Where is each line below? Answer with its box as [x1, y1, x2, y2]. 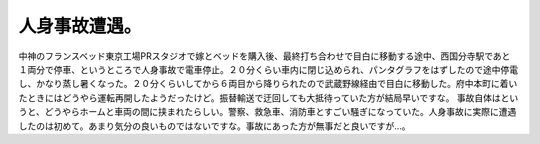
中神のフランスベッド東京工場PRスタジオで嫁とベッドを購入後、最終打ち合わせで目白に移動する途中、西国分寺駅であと [18, 50, 511, 62]
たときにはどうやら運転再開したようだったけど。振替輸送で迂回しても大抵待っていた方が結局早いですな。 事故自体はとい [18, 91, 519, 104]
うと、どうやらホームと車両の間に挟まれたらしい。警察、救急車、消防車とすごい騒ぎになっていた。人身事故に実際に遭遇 [18, 106, 517, 118]
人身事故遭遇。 [18, 15, 142, 37]
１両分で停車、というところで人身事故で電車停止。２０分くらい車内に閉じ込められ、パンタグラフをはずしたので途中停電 [18, 63, 519, 75]
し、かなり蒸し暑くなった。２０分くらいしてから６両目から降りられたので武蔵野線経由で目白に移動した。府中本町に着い [18, 78, 518, 90]
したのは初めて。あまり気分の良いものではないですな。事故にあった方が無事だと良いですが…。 [18, 120, 411, 132]
